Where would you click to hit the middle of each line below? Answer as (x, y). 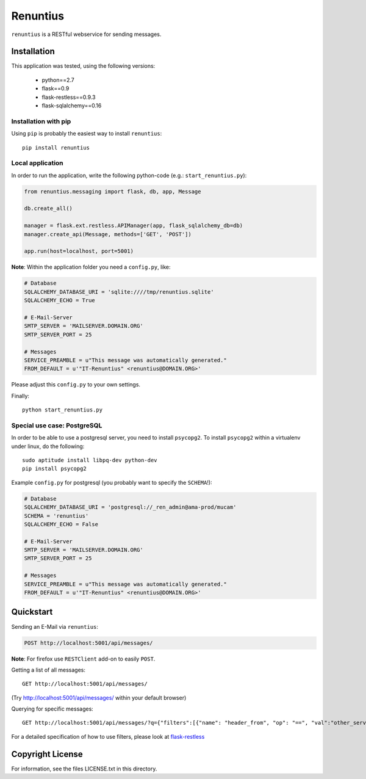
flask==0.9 (56, 89)
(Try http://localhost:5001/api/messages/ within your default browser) (99, 697)
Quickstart (32, 612)
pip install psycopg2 (54, 469)
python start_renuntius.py (63, 410)
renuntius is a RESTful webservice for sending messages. (86, 34)
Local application (37, 163)
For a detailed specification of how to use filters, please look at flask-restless (108, 736)
